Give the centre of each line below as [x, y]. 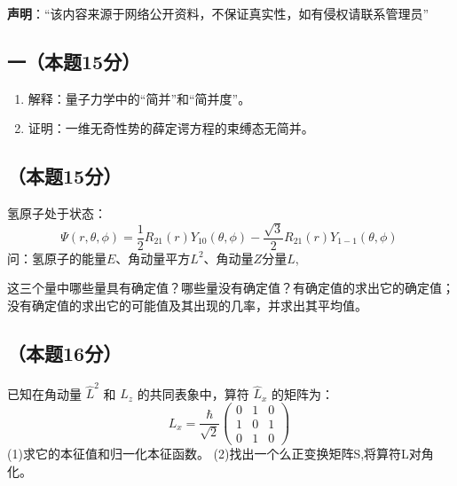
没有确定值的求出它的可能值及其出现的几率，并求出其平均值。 [187, 305]
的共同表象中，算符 [193, 393]
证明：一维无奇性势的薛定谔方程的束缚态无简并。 [171, 128]
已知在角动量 [44, 393]
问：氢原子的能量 [57, 258]
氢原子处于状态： [57, 213]
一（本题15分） [74, 61]
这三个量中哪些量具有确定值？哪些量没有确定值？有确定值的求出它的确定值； [231, 288]
